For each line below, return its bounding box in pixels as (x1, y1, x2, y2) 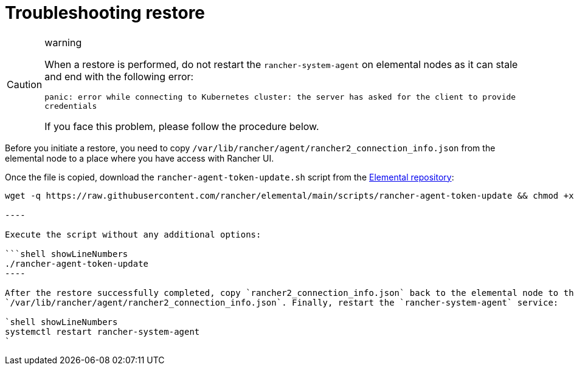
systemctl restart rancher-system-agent (5, 326, 200, 337)
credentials (44, 101, 97, 111)
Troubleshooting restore (5, 2, 206, 23)
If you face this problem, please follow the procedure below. (44, 120, 319, 132)
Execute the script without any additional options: (5, 229, 261, 239)
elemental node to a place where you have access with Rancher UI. (5, 152, 274, 163)
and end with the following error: (44, 70, 194, 83)
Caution (7, 78, 43, 91)
